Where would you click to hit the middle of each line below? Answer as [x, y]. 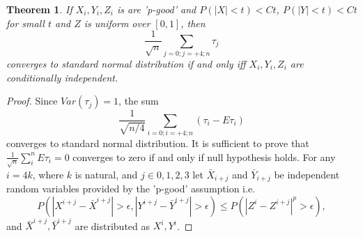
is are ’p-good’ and [156, 9]
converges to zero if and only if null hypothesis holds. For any [204, 156]
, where [48, 174]
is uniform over [117, 23]
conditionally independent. [62, 77]
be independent [307, 174]
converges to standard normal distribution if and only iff [126, 63]
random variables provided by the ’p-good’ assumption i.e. [131, 188]
